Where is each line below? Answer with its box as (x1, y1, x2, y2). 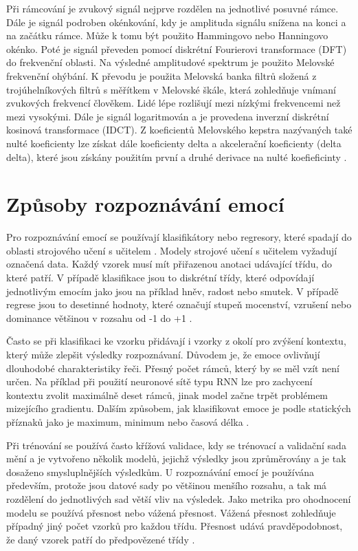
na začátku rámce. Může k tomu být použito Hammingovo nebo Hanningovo (6, 28, 328, 43)
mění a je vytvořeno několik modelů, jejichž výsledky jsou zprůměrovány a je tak (6, 451, 346, 466)
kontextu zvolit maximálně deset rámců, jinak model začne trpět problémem (6, 387, 328, 402)
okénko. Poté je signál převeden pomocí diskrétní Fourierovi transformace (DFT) (6, 41, 347, 56)
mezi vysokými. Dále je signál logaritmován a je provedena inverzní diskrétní (6, 109, 329, 123)
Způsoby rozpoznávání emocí (6, 190, 284, 218)
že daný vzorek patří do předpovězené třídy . (6, 532, 195, 546)
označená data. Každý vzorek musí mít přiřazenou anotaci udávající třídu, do (6, 257, 332, 271)
